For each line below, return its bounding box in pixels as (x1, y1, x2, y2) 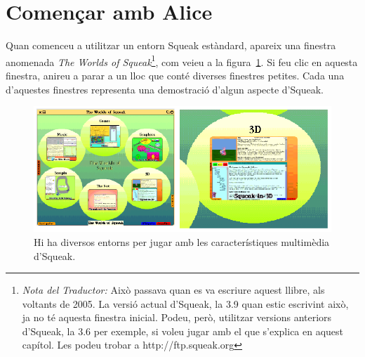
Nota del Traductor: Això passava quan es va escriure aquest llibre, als (22, 283, 325, 297)
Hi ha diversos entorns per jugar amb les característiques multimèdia (34, 234, 330, 249)
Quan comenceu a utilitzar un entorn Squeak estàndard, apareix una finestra (6, 38, 336, 53)
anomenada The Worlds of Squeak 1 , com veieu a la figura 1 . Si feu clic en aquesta (6, 52, 358, 69)
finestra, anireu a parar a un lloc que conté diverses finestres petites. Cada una (6, 67, 345, 82)
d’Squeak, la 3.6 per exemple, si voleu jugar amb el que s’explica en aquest (22, 323, 344, 338)
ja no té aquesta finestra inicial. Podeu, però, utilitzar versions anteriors (22, 310, 332, 325)
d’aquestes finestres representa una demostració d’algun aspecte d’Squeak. (6, 82, 324, 96)
